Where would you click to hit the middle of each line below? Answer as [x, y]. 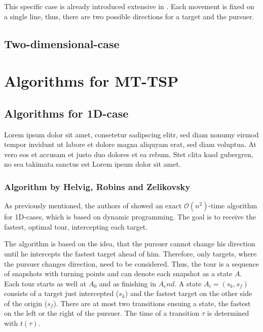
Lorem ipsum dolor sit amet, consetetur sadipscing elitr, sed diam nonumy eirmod [131, 134]
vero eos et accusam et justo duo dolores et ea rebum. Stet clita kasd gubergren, [129, 154]
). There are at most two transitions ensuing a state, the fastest [152, 303]
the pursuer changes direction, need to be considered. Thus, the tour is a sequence [132, 263]
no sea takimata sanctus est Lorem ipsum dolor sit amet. [92, 164]
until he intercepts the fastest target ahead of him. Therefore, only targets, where [130, 253]
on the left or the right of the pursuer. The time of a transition [102, 313]
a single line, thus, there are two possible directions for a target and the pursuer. [129, 16]
